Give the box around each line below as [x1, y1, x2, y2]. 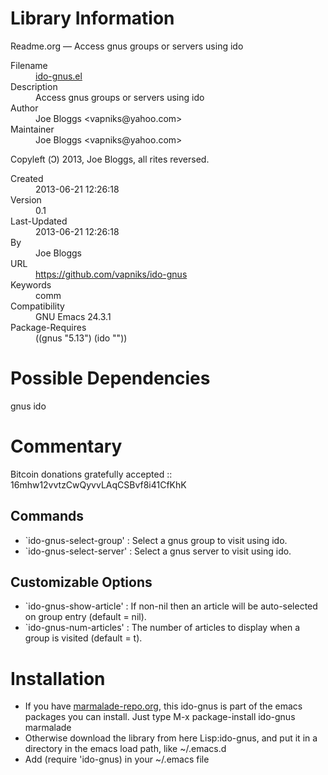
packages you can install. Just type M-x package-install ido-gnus [24, 711, 296, 723]
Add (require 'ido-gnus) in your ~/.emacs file [24, 753, 210, 766]
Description [10, 80, 58, 92]
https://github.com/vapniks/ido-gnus [35, 268, 188, 280]
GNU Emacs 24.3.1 [35, 310, 112, 322]
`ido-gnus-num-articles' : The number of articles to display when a [24, 622, 301, 634]
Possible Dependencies [10, 367, 211, 390]
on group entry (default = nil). [24, 611, 147, 623]
